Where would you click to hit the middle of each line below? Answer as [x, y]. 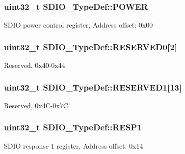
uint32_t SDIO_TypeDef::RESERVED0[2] [91, 46]
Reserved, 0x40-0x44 [35, 65]
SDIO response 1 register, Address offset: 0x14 [74, 145]
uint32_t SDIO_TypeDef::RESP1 [73, 127]
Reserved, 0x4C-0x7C [36, 105]
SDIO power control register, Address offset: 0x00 [79, 25]
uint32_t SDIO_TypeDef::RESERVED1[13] [93, 87]
